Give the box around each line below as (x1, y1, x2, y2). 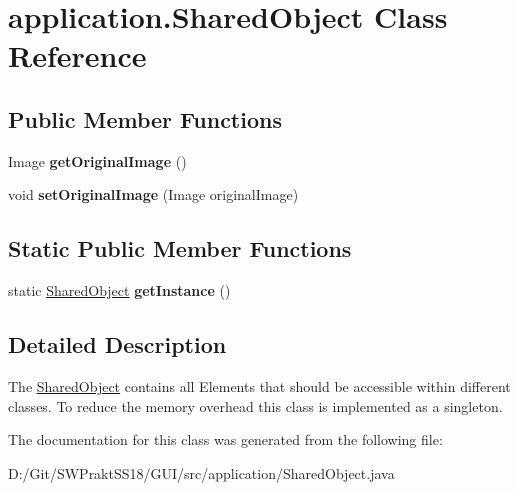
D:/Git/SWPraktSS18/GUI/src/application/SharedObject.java (8, 462, 395, 483)
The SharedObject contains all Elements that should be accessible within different (8, 375, 511, 396)
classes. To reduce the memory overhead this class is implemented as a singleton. (8, 395, 503, 416)
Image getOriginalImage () (8, 150, 187, 171)
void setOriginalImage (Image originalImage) (8, 184, 299, 205)
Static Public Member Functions (8, 233, 352, 264)
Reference (8, 35, 147, 76)
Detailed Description (8, 329, 227, 360)
